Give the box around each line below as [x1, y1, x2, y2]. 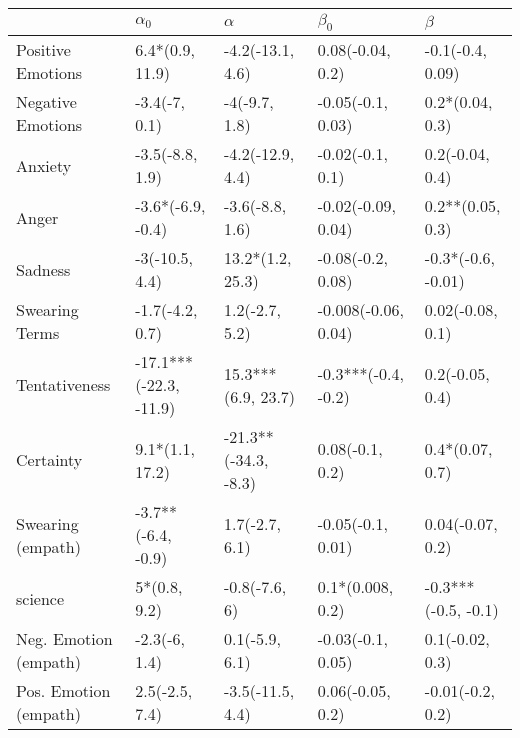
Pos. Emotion [16, 679, 111, 703]
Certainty [16, 448, 83, 472]
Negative [16, 90, 77, 114]
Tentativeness [16, 373, 111, 397]
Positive [16, 38, 71, 62]
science [16, 586, 65, 610]
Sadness [16, 257, 71, 281]
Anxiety [16, 153, 72, 177]
